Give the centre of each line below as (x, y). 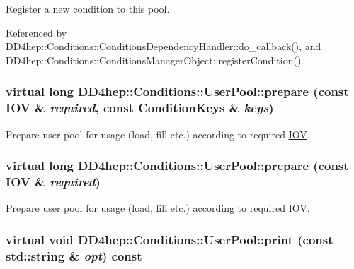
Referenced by (36, 32)
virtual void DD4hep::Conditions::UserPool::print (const (170, 239)
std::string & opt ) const (74, 255)
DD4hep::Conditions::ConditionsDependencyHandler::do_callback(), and (164, 46)
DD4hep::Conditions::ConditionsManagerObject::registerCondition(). (155, 60)
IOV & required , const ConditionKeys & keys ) (140, 108)
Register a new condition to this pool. (88, 8)
